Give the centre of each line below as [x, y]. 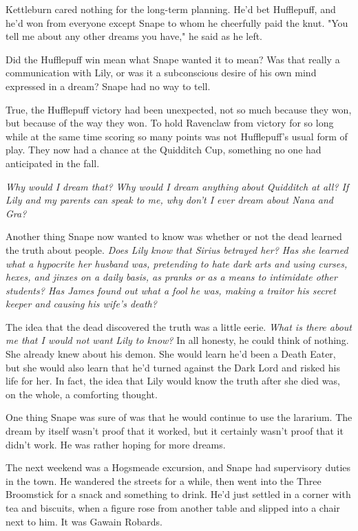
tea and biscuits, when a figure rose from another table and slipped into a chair [173, 508]
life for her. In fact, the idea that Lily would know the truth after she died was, [173, 381]
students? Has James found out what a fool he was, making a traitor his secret [171, 290]
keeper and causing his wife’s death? [81, 304]
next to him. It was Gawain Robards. [84, 521]
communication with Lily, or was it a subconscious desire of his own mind [161, 73]
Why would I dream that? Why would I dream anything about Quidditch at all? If [177, 186]
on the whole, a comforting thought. [82, 394]
